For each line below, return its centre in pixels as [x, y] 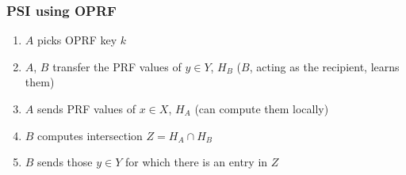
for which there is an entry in [196, 162]
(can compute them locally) [262, 108]
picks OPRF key [77, 40]
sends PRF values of [86, 108]
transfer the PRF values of [117, 66]
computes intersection [90, 135]
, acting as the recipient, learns [324, 66]
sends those [65, 162]
